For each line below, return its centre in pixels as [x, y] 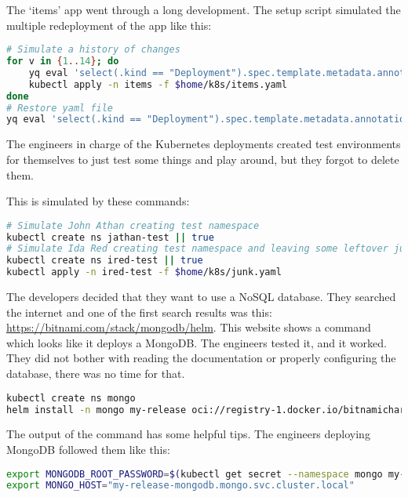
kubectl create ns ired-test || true [105, 261]
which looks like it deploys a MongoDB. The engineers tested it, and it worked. [197, 342]
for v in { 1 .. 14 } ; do [63, 62]
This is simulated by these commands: [98, 201]
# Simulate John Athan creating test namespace [133, 225]
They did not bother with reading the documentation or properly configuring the [201, 358]
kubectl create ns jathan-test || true [110, 237]
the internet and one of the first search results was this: [139, 312]
